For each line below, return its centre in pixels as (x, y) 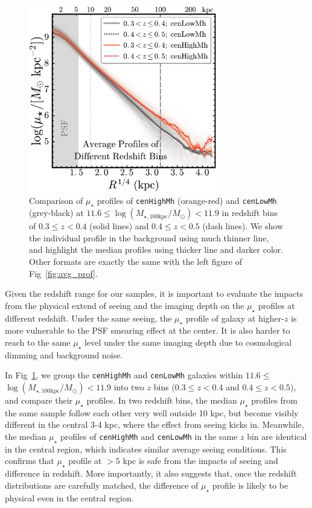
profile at (85, 461)
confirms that (30, 461)
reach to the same (38, 342)
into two (129, 387)
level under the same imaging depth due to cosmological (188, 342)
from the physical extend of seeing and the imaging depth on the (125, 305)
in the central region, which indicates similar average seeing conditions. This (146, 449)
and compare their (39, 400)
